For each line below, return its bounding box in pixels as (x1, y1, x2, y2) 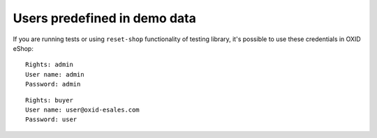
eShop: (13, 44, 34, 52)
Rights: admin (25, 61, 73, 69)
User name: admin (25, 70, 84, 78)
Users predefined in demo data (13, 10, 197, 26)
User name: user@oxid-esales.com (25, 105, 140, 114)
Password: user (25, 116, 77, 123)
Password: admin (25, 80, 81, 89)
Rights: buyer (25, 96, 73, 104)
